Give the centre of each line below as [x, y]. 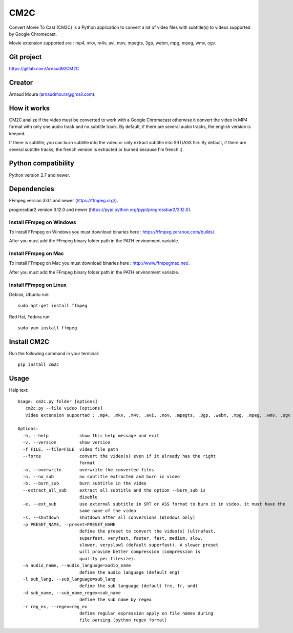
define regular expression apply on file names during [146, 613]
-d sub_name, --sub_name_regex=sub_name [72, 593]
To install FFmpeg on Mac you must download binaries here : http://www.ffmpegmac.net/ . [99, 263]
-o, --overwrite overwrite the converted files [88, 470]
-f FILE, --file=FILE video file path [70, 449]
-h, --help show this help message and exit [91, 435]
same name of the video [108, 511]
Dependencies [32, 189]
